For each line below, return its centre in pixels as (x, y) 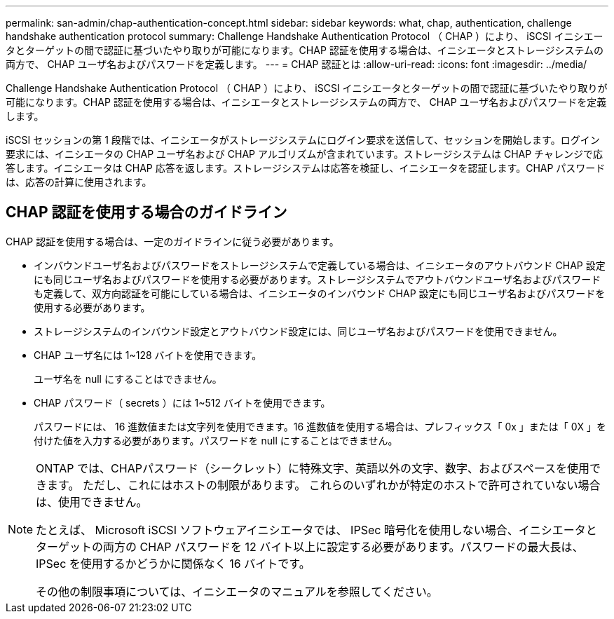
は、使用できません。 (92, 502)
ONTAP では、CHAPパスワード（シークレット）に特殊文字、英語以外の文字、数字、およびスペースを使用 (313, 468)
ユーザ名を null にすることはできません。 (128, 379)
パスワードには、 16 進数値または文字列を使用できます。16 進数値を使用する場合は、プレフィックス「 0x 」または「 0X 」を (320, 426)
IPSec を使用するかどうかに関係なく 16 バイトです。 (173, 563)
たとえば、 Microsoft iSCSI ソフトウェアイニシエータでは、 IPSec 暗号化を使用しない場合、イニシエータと (316, 530)
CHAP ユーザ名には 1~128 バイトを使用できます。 (148, 355)
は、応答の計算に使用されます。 (79, 182)
